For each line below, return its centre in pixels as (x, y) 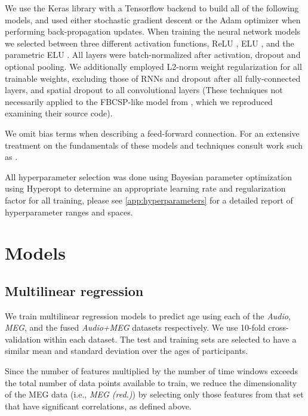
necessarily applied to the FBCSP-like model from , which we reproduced (139, 101)
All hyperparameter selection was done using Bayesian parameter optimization (148, 176)
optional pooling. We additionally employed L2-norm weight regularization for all (153, 66)
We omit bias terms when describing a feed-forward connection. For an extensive (152, 133)
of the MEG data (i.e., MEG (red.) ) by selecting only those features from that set (154, 394)
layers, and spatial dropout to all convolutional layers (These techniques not (144, 90)
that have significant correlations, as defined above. (98, 406)
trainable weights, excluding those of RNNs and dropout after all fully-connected (153, 78)
